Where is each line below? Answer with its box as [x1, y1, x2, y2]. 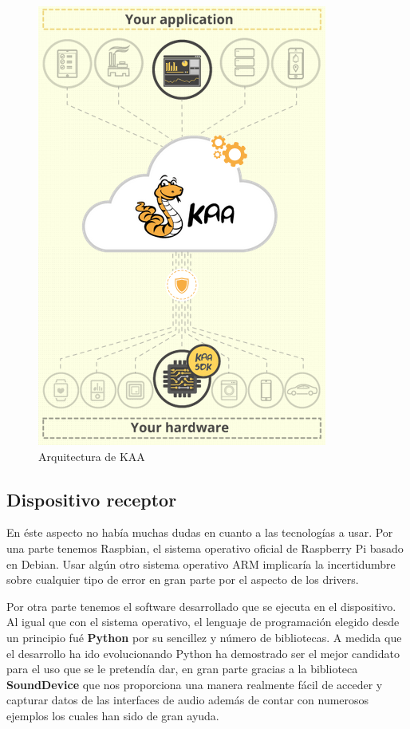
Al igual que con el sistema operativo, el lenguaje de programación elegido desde [6, 613, 400, 630]
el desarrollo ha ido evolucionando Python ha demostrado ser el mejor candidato [6, 644, 400, 661]
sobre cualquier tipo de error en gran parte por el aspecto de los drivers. [6, 571, 359, 588]
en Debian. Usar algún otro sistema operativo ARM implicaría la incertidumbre [6, 555, 396, 572]
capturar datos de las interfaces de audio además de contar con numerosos [6, 692, 369, 708]
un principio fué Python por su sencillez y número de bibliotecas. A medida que [6, 629, 402, 645]
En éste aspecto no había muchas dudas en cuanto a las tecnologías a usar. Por [6, 524, 393, 541]
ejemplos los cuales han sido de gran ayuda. [6, 707, 219, 723]
